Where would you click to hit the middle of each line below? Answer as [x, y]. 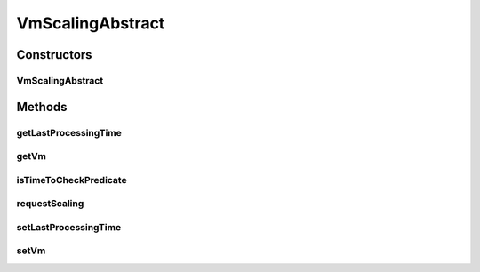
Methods [42, 107]
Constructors [54, 55]
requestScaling [50, 204]
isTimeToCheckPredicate [72, 180]
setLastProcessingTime [69, 227]
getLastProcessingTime [69, 132]
